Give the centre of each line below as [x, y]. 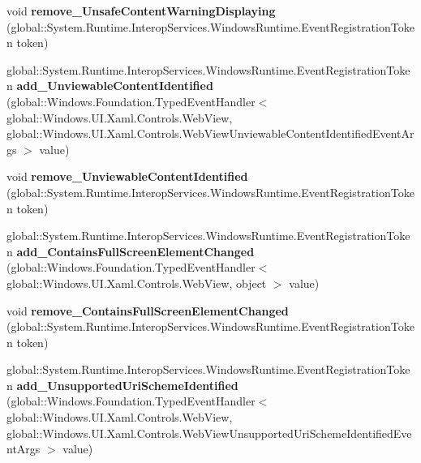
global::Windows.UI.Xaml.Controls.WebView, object [137, 283]
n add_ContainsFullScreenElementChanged [131, 251]
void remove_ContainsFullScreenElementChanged [148, 310]
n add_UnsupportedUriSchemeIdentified [122, 385]
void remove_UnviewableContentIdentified [127, 176]
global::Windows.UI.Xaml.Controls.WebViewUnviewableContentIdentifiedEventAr [210, 133]
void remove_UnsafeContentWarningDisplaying [141, 11]
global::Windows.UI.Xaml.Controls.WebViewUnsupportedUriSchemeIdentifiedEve [209, 433]
